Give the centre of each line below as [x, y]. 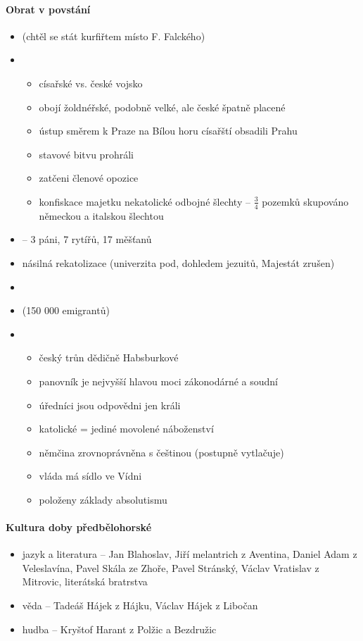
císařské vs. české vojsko [91, 83]
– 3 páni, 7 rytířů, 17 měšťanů [87, 239]
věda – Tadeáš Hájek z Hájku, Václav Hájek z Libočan [140, 605]
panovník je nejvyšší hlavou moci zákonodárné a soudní [159, 381]
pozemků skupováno [305, 201]
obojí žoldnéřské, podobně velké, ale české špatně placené [162, 107]
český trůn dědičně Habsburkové [109, 357]
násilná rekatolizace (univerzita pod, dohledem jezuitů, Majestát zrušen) [178, 262]
